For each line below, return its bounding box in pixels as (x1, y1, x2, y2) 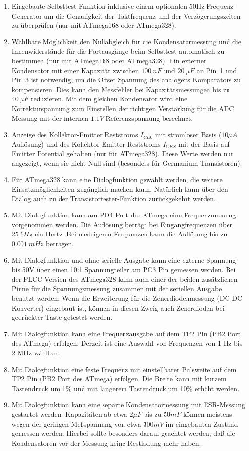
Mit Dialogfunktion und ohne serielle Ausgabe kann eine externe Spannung (11, 255, 236, 265)
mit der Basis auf (178, 138, 230, 149)
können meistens (183, 409, 232, 419)
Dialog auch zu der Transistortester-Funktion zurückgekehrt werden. (11, 193, 216, 203)
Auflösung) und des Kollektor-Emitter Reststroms (11, 138, 161, 149)
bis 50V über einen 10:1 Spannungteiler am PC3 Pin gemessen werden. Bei (11, 264, 236, 275)
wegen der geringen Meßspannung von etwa (11, 418, 141, 429)
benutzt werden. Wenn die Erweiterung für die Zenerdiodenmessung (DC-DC (11, 293, 243, 303)
